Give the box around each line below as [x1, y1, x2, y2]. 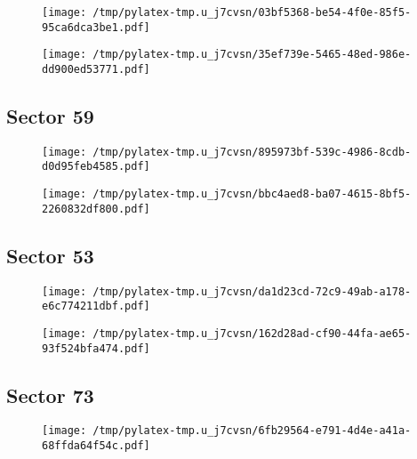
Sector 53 [6, 241, 94, 269]
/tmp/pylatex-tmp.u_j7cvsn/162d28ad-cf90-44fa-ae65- [92, 326, 412, 340]
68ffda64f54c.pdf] [42, 439, 150, 453]
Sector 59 [6, 102, 94, 130]
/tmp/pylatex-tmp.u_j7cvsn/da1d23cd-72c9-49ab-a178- [92, 285, 412, 298]
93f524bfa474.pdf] [42, 342, 150, 355]
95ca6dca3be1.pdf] [42, 20, 150, 34]
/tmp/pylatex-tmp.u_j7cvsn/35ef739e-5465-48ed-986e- [92, 48, 412, 61]
